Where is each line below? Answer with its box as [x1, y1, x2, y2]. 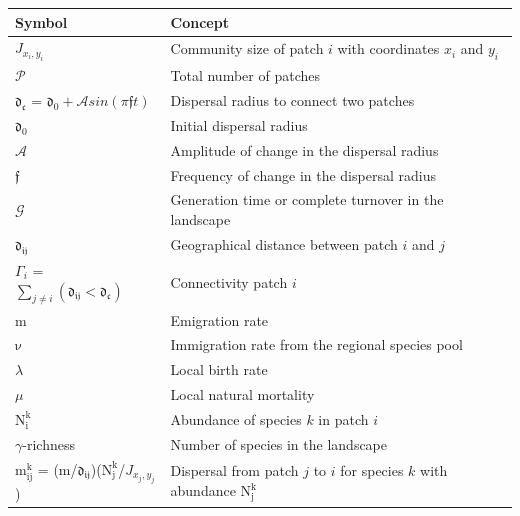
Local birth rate [170, 359, 268, 380]
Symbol [15, 11, 68, 32]
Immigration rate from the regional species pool [170, 334, 463, 355]
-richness [22, 433, 75, 454]
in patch [318, 408, 369, 429]
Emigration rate [170, 309, 269, 330]
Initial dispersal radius [170, 114, 308, 135]
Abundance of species [170, 408, 302, 429]
